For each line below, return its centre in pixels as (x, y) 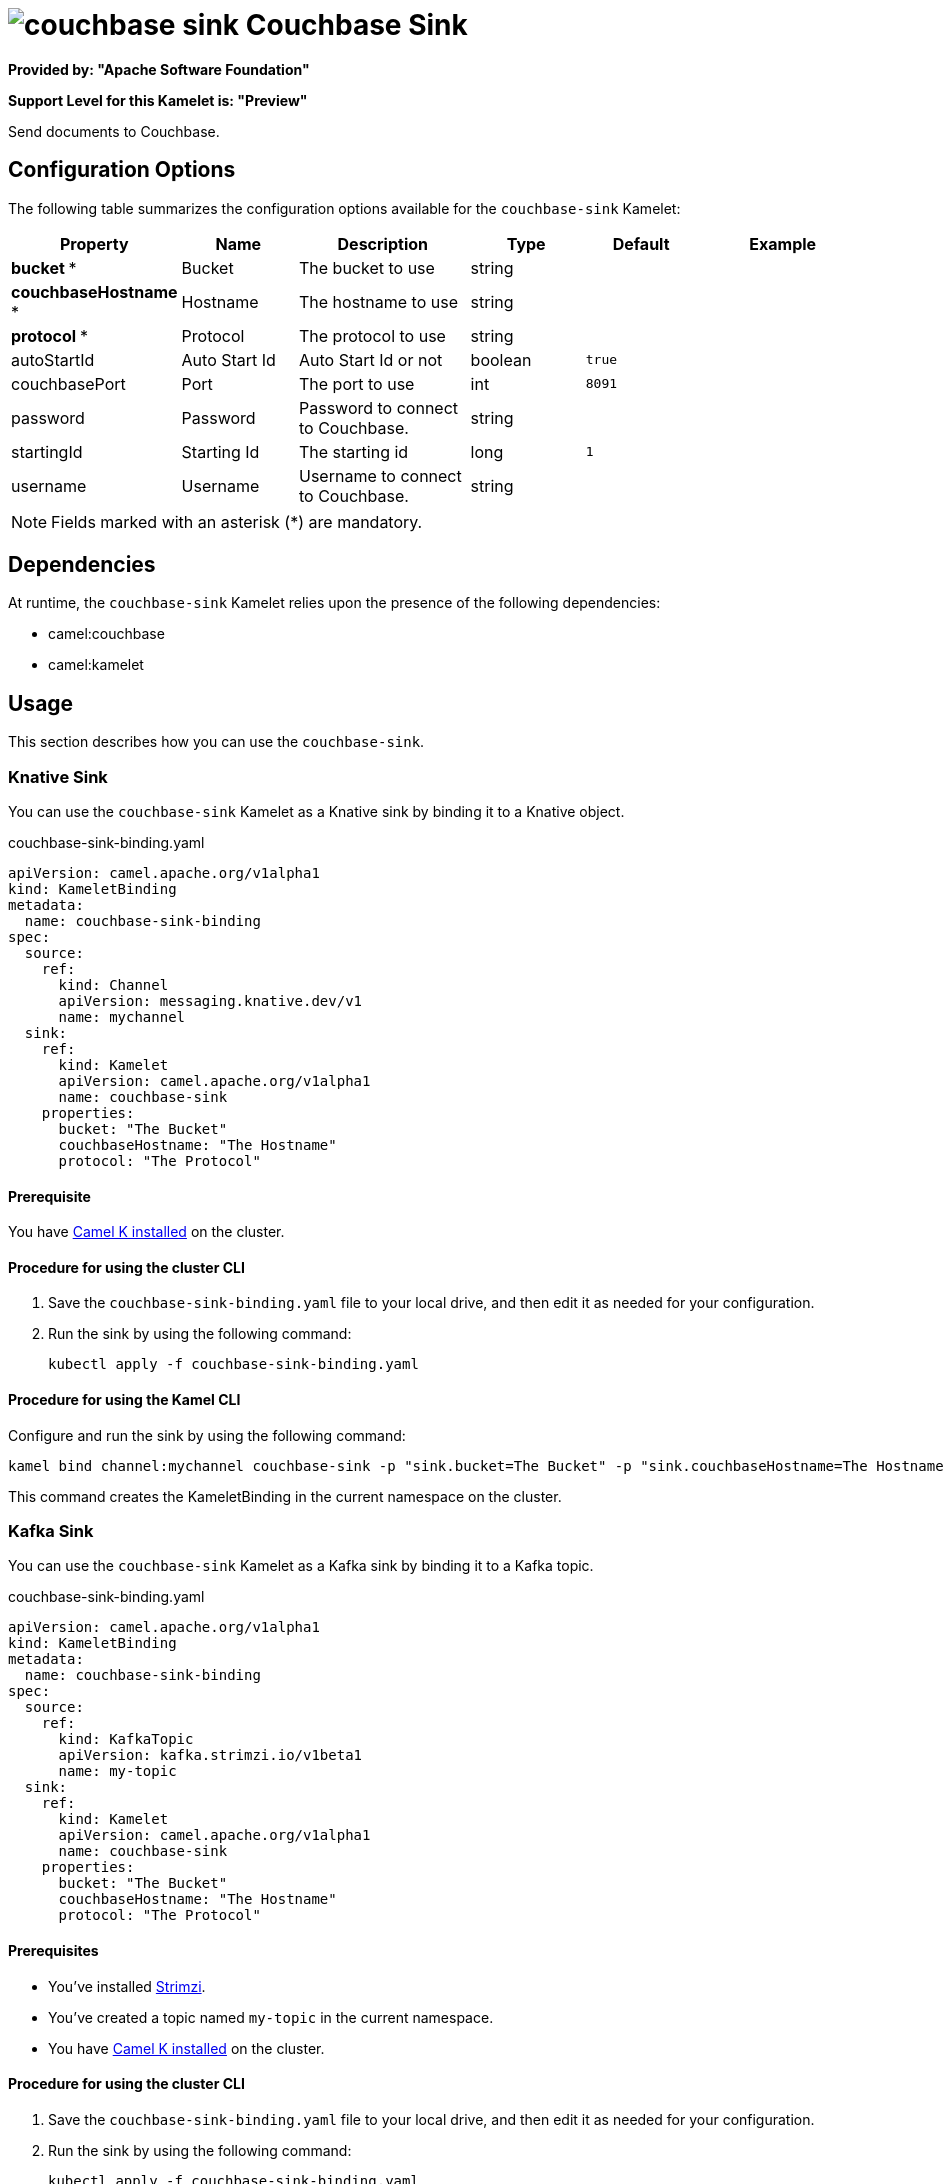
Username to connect (380, 475)
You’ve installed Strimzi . (127, 1986)
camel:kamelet (96, 665)
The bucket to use (366, 267)
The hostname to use (378, 301)
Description (382, 243)
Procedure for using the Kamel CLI (124, 1400)
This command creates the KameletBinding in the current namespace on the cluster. (285, 1496)
